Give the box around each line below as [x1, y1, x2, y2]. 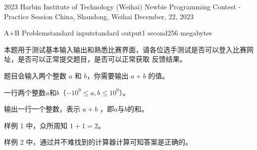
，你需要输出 [87, 70, 129, 80]
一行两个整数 [4, 87, 46, 97]
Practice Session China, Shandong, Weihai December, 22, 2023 [4, 11, 194, 21]
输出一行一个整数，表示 [4, 104, 80, 114]
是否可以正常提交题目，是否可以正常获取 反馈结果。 [17, 54, 187, 64]
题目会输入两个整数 [4, 70, 66, 80]
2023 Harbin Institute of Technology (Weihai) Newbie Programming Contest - [4, 1, 241, 11]
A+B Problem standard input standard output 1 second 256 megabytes [4, 28, 212, 38]
